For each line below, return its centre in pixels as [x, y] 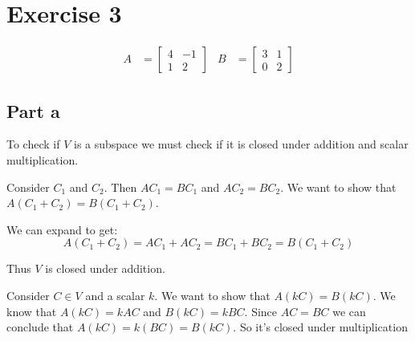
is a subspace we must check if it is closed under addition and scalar [241, 144]
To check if [33, 144]
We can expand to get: [62, 229]
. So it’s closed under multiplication [320, 327]
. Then [120, 187]
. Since [261, 311]
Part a [33, 110]
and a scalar [115, 295]
